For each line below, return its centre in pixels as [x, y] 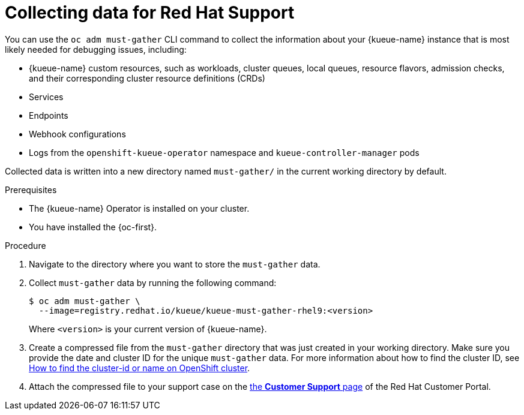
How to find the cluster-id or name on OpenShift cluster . [140, 368]
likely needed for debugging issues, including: [96, 49]
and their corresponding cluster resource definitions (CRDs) [147, 78]
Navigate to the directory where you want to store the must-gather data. [175, 264]
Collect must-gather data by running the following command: [153, 282]
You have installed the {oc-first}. [93, 227]
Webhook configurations [77, 134]
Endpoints [49, 115]
